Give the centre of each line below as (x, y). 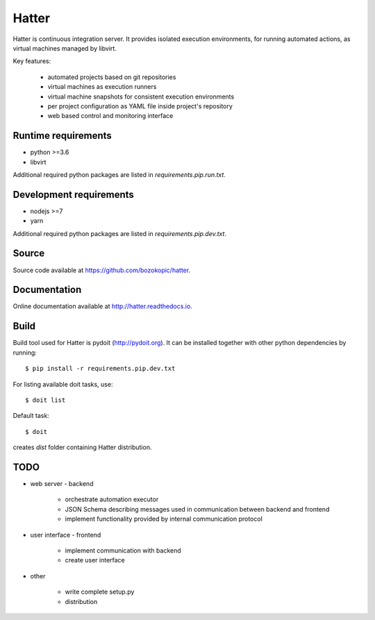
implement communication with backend (123, 550)
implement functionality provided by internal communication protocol (164, 519)
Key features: (32, 61)
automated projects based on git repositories (112, 77)
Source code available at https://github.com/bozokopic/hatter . (102, 270)
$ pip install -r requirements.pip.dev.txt (100, 369)
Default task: (31, 416)
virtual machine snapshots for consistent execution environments (141, 97)
